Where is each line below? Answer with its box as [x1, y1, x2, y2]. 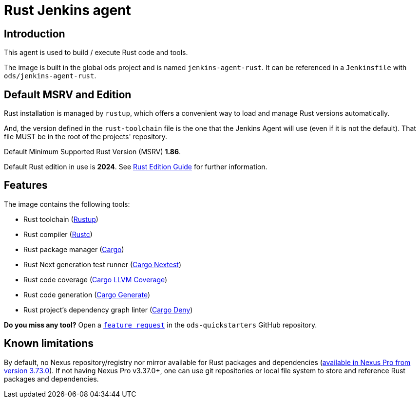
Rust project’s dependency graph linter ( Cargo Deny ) [23, 305, 193, 314]
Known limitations [4, 337, 94, 350]
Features [4, 179, 48, 192]
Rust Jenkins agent [4, 2, 131, 18]
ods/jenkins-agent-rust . [4, 72, 96, 80]
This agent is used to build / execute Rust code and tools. [4, 48, 188, 57]
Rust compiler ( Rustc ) [23, 230, 93, 238]
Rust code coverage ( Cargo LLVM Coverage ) [23, 275, 168, 284]
